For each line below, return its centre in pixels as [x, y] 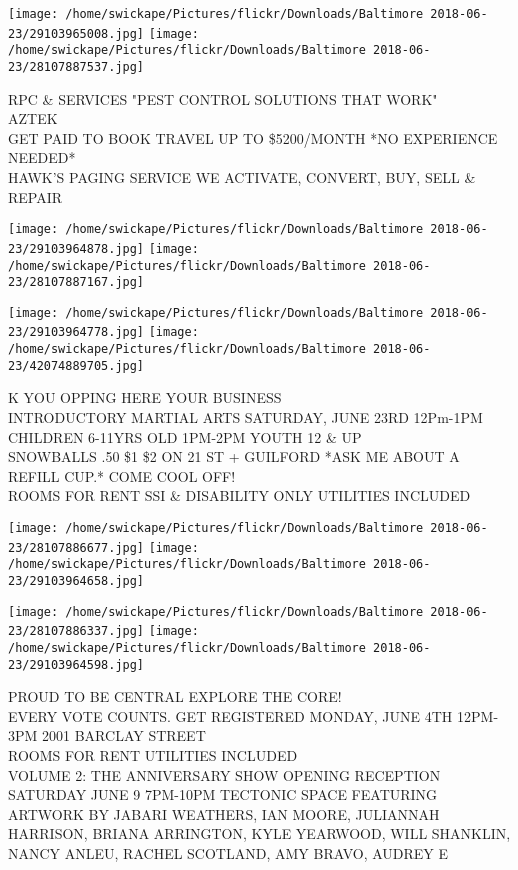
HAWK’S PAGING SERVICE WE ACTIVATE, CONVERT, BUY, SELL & [242, 177]
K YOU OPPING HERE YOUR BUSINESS [145, 397]
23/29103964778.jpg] [76, 332]
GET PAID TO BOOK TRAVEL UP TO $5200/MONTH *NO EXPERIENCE [253, 137]
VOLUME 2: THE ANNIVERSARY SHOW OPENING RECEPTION [224, 774]
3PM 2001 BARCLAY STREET [107, 735]
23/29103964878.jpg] [76, 248]
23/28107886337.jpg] [76, 631]
